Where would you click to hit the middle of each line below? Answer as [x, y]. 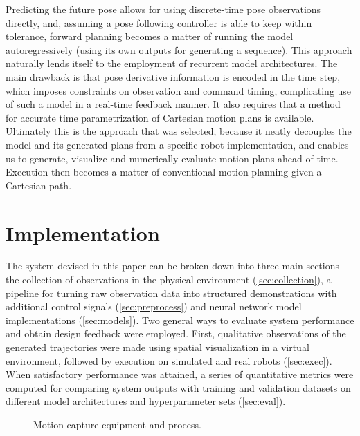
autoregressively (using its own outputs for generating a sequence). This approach [179, 49]
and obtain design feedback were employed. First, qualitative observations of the [176, 333]
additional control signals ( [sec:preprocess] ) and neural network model [154, 306]
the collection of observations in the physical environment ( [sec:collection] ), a [169, 279]
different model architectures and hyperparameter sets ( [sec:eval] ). [146, 401]
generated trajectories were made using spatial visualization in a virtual [157, 347]
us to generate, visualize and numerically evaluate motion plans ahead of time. [172, 158]
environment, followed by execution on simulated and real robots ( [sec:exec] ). [169, 360]
